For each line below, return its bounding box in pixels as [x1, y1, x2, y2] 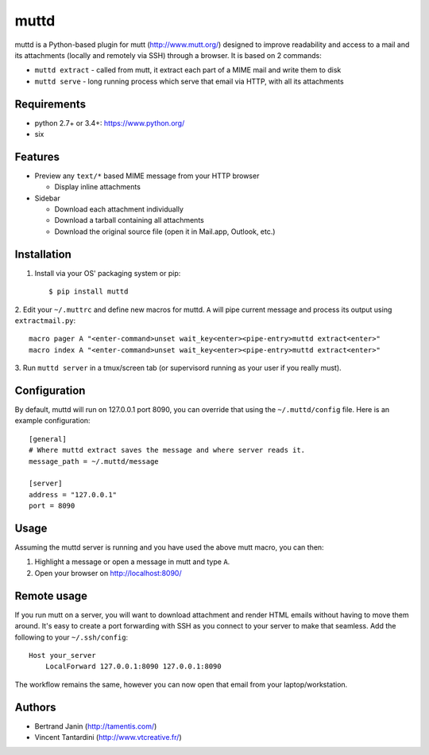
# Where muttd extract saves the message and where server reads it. [29, 446, 306, 455]
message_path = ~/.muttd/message [29, 457, 159, 465]
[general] [29, 434, 67, 443]
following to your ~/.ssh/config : [14, 632, 129, 642]
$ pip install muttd [48, 287, 129, 296]
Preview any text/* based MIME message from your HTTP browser [34, 171, 260, 181]
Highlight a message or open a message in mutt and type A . [34, 557, 230, 566]
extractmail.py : [14, 315, 76, 325]
